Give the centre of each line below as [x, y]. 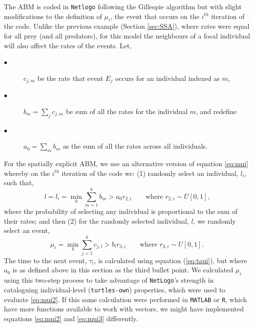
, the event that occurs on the [155, 16]
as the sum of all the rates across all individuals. [135, 146]
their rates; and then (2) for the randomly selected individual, [96, 221]
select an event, [27, 230]
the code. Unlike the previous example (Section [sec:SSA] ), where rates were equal [127, 26]
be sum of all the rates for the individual [127, 111]
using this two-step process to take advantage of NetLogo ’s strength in [109, 280]
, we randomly [214, 221]
